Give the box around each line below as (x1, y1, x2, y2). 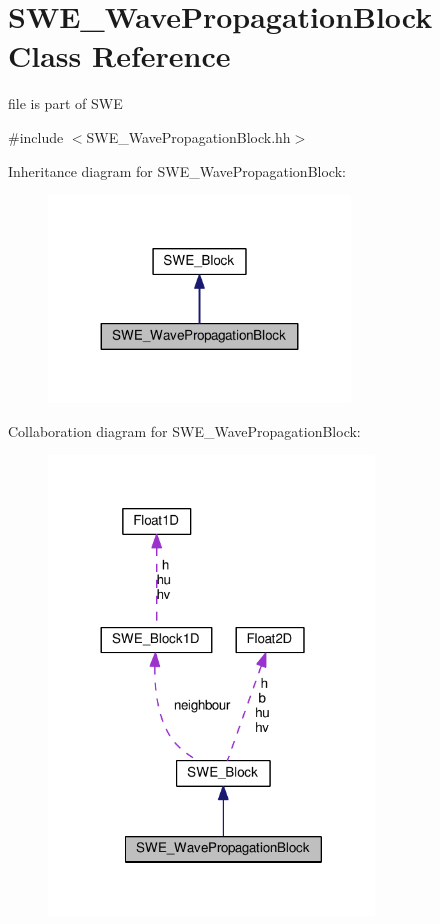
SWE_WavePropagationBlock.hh (86, 126, 291, 147)
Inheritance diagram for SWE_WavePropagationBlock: (8, 160, 346, 181)
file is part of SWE (8, 93, 123, 114)
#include (8, 126, 64, 147)
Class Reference (8, 35, 231, 76)
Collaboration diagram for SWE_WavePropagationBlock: (8, 420, 361, 441)
